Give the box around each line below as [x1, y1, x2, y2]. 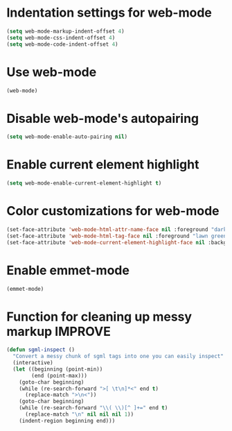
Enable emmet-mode [6, 262, 130, 278]
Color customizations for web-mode [6, 203, 220, 219]
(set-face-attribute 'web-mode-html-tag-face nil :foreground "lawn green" [6, 233, 230, 239]
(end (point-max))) [31, 372, 88, 379]
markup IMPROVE [6, 323, 111, 339]
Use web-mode [6, 64, 97, 80]
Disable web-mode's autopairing [6, 110, 199, 126]
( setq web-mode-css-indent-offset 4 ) [6, 34, 116, 41]
